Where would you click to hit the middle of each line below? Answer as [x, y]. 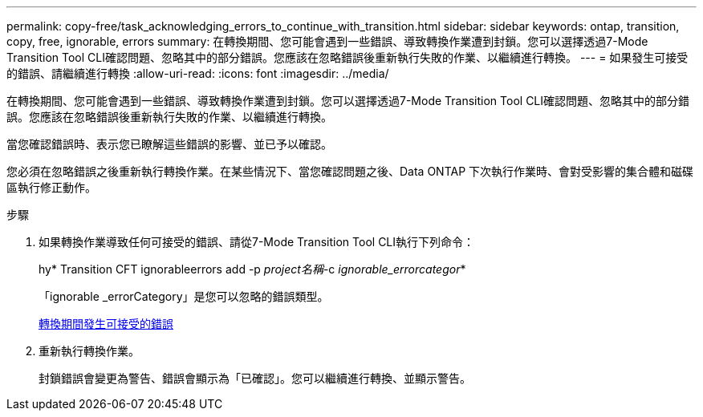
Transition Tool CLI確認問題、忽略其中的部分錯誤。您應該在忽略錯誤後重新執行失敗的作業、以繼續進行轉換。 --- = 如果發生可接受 [347, 57]
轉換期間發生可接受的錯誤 [106, 324]
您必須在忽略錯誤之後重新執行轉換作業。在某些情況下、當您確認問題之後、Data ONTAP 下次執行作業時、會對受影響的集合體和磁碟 [350, 171]
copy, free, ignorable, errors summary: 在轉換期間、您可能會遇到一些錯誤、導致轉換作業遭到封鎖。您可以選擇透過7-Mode [327, 41]
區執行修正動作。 [51, 187]
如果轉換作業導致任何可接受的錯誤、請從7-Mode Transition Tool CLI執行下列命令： [257, 242]
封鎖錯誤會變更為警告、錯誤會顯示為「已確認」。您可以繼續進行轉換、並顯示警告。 [255, 378]
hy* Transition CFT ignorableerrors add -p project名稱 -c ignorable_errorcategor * [252, 269]
